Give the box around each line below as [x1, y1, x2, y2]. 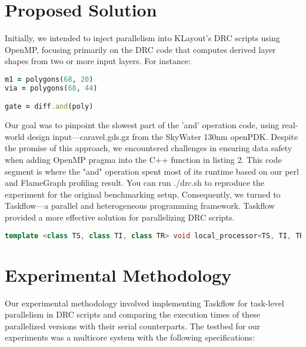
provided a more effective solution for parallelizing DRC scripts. [5, 211, 235, 223]
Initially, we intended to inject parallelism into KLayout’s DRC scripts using [5, 32, 280, 44]
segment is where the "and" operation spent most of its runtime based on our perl [5, 165, 299, 177]
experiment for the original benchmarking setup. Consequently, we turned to [5, 188, 281, 200]
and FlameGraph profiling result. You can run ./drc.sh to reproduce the [5, 176, 265, 189]
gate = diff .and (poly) [5, 102, 94, 111]
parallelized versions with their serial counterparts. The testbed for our [5, 319, 261, 332]
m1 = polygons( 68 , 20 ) [5, 75, 94, 84]
